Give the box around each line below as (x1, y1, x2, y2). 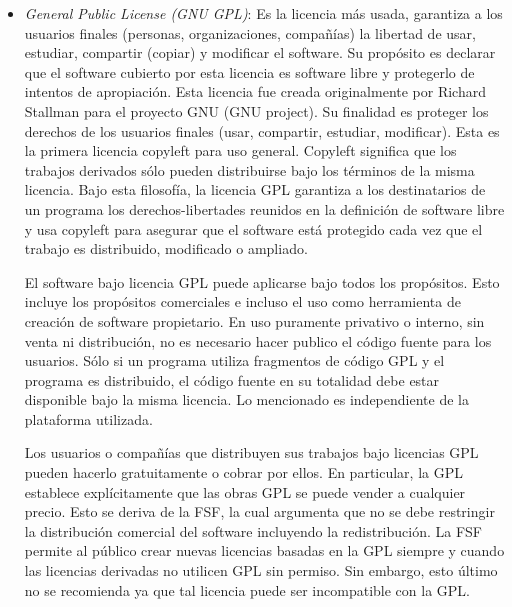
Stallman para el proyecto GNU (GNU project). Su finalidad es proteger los (24, 100, 489, 121)
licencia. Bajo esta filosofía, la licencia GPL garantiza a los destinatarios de (24, 179, 486, 200)
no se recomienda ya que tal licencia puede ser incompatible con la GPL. (24, 579, 470, 600)
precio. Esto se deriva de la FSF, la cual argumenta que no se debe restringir (24, 501, 495, 522)
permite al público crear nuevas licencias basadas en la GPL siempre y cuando (24, 540, 505, 561)
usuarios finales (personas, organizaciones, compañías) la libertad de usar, (24, 22, 476, 43)
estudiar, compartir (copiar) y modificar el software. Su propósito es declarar (24, 42, 496, 63)
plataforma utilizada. (24, 408, 153, 429)
